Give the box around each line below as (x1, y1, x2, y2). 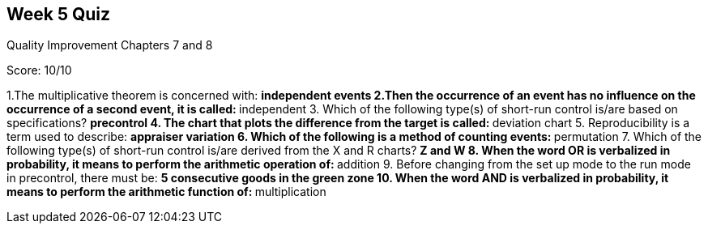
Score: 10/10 (6, 63, 72, 78)
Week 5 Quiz (6, 4, 111, 24)
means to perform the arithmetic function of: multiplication (6, 185, 326, 199)
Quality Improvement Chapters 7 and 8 (6, 38, 213, 53)
